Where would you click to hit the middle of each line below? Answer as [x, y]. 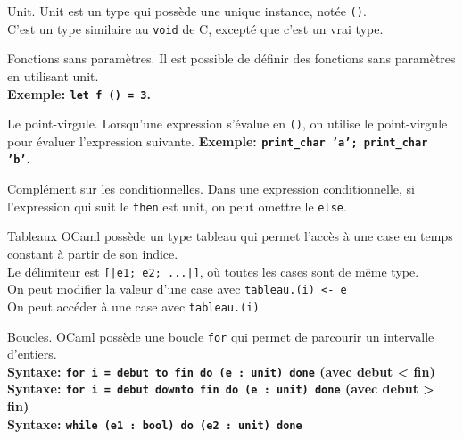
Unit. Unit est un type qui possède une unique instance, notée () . [187, 11]
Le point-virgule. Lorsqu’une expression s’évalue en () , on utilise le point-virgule [227, 124]
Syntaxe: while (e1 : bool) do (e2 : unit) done [155, 423]
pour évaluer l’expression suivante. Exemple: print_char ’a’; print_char [218, 141]
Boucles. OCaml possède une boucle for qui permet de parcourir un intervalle [221, 336]
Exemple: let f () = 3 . [79, 93]
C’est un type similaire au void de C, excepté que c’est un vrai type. [195, 28]
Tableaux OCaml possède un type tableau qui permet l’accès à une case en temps [230, 236]
